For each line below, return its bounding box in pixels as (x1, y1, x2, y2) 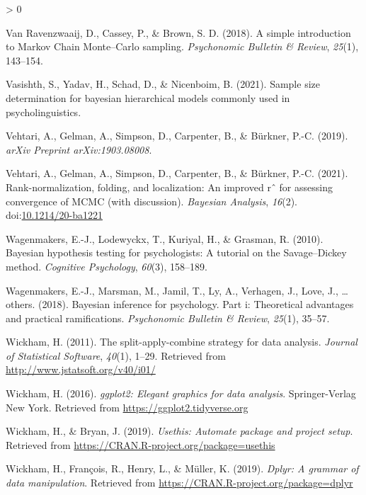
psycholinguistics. (6, 104, 81, 119)
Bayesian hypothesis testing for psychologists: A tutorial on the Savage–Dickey (6, 245, 347, 260)
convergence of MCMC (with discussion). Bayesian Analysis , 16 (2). (6, 193, 297, 208)
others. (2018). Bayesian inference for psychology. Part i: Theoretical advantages (6, 297, 354, 312)
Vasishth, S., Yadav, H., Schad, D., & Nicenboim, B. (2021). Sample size (6, 76, 320, 91)
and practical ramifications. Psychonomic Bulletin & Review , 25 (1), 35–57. (6, 310, 330, 325)
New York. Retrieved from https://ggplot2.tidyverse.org (6, 399, 248, 414)
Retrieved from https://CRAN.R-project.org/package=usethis (6, 437, 275, 452)
